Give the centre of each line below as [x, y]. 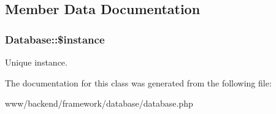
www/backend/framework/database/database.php [99, 103]
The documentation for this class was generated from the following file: [138, 82]
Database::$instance [55, 39]
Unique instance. [36, 62]
